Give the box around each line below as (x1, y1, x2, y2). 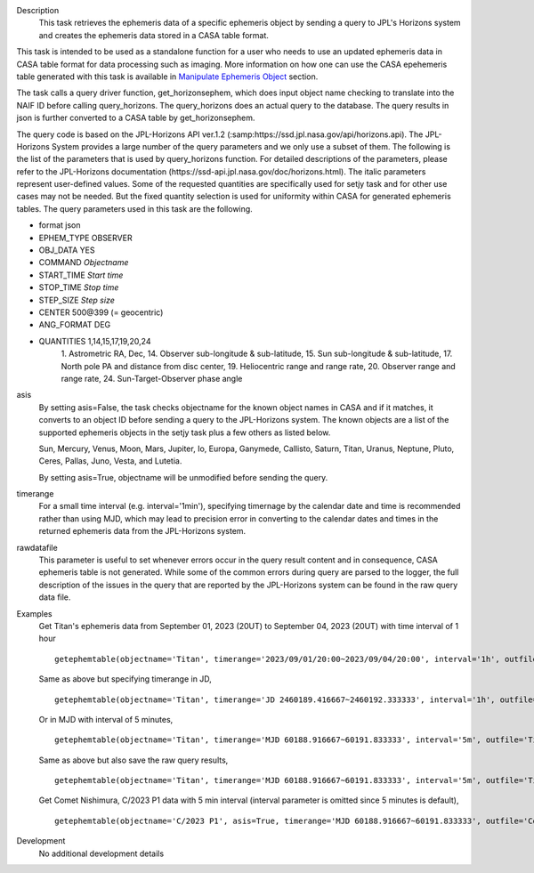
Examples (16, 608, 53, 618)
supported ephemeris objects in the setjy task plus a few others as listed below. (38, 427, 331, 438)
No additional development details (38, 848, 165, 859)
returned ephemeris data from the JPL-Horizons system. (38, 526, 247, 537)
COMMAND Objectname (38, 257, 129, 268)
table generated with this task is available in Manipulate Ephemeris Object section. (16, 71, 319, 82)
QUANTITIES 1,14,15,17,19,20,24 (38, 335, 151, 346)
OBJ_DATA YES (38, 245, 95, 255)
